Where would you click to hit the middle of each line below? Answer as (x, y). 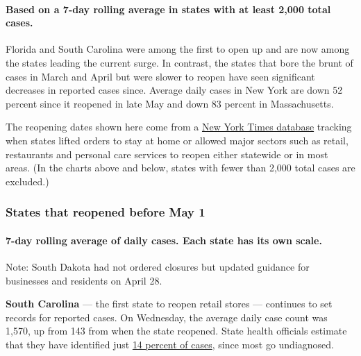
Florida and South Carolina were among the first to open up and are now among (178, 49)
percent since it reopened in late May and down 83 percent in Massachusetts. (170, 103)
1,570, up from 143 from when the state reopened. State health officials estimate (176, 331)
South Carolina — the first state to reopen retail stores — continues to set (169, 304)
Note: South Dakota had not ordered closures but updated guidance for (158, 266)
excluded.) (27, 181)
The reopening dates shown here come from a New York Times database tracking (179, 127)
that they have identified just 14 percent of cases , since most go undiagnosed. (170, 344)
